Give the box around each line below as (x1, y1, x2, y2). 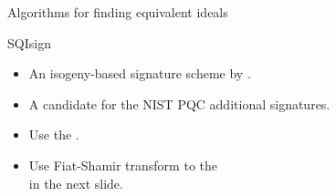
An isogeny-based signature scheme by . (28, 64, 251, 83)
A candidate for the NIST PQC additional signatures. (28, 94, 331, 113)
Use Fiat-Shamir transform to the (28, 155, 217, 174)
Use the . (28, 125, 79, 144)
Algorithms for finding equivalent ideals (7, 3, 228, 21)
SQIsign (7, 33, 51, 52)
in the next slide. (28, 173, 123, 192)
